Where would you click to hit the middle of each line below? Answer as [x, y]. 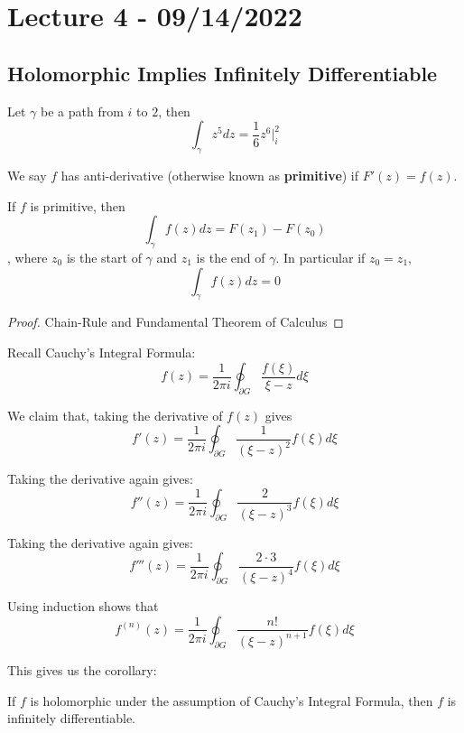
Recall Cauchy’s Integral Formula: [102, 352]
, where [28, 257]
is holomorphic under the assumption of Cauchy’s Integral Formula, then [232, 700]
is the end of [231, 257]
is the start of [104, 257]
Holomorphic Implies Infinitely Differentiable [223, 73]
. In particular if [320, 257]
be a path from [82, 111]
